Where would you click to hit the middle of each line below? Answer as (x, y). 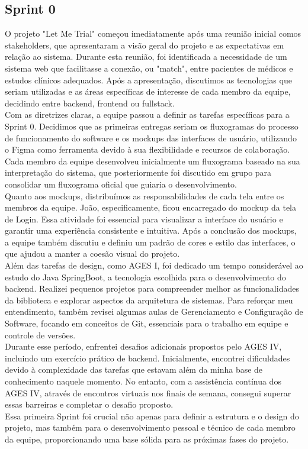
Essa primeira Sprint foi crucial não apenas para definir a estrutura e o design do (152, 416)
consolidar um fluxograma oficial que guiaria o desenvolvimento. (121, 184)
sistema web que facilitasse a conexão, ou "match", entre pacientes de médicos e (149, 68)
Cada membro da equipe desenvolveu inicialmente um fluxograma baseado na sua (153, 161)
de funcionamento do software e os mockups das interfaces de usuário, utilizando (151, 138)
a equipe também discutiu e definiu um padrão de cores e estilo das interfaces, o (150, 242)
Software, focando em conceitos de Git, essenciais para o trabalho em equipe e (147, 323)
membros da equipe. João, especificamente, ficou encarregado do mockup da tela (150, 207)
